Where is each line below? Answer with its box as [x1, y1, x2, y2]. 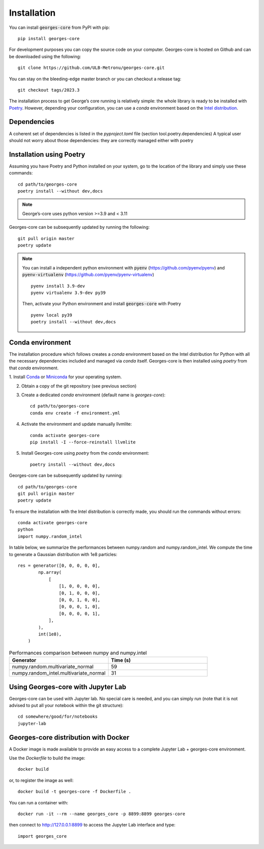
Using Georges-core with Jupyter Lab [9, 682, 127, 691]
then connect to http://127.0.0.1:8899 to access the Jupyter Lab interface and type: [9, 822, 176, 828]
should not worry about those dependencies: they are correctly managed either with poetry [9, 137, 194, 143]
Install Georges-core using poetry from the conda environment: [21, 450, 149, 456]
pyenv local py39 [31, 312, 72, 318]
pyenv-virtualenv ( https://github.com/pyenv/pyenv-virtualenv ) [22, 272, 154, 278]
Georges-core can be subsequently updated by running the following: [9, 224, 150, 230]
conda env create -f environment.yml [30, 410, 121, 416]
